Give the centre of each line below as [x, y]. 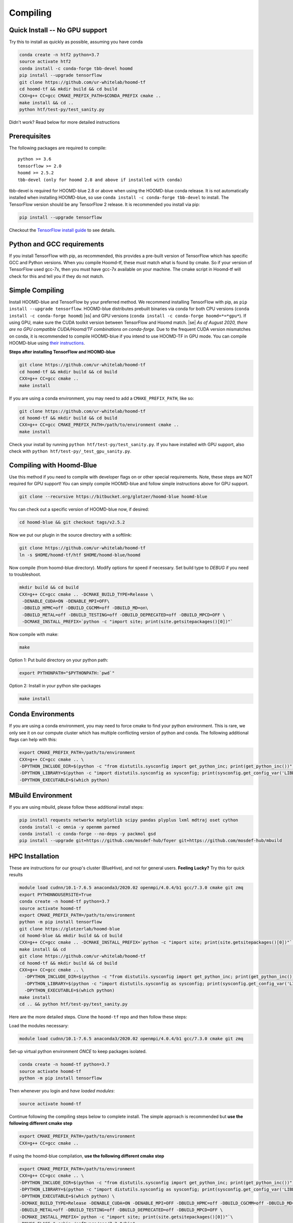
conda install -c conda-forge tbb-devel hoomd [76, 68]
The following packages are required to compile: [58, 148]
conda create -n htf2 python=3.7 [59, 55]
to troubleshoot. [25, 574]
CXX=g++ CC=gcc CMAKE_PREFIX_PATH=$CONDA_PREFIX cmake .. [90, 96]
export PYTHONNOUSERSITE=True [55, 895]
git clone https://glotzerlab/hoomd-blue [70, 929]
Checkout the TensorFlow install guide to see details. [62, 230]
